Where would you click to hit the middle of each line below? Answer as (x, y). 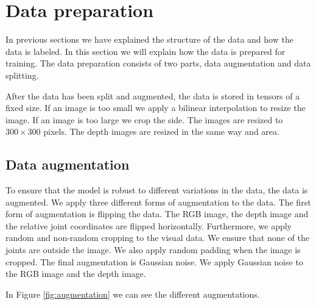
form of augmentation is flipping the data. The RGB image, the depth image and (157, 214)
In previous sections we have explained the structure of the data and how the (149, 39)
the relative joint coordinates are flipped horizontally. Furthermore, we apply (149, 225)
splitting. (22, 75)
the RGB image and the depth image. (76, 274)
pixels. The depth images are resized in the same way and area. (161, 131)
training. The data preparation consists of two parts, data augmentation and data (158, 63)
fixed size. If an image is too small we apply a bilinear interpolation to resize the (156, 108)
